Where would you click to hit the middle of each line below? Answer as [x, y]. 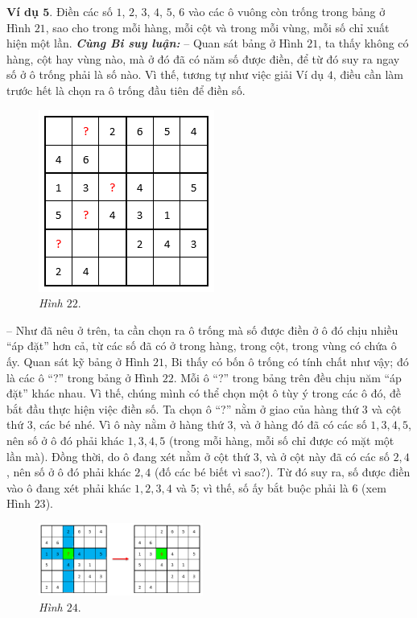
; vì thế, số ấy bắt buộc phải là [272, 487]
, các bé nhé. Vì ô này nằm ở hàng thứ [128, 424]
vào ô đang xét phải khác [69, 487]
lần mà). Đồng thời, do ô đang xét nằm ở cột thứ [128, 456]
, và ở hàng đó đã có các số [300, 424]
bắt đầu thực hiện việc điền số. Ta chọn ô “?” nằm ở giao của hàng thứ [183, 408]
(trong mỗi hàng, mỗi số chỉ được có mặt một [281, 440]
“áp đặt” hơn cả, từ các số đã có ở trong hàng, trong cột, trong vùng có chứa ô [202, 346]
